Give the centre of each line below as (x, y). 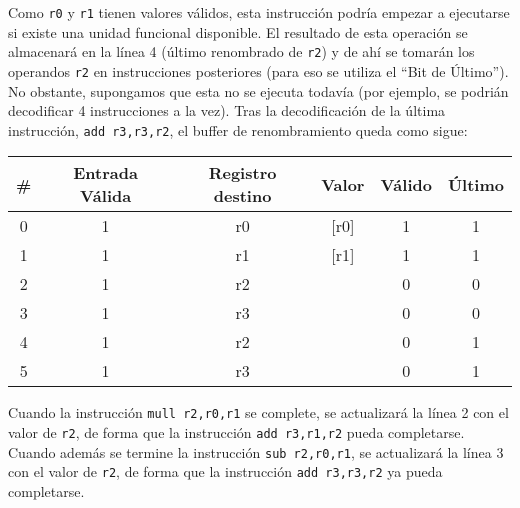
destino (242, 196)
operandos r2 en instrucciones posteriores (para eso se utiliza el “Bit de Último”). (258, 70)
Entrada (105, 173)
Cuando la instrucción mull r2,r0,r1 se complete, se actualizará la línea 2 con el (258, 412)
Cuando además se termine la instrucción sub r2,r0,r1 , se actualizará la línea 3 (256, 451)
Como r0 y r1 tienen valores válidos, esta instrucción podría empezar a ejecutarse (259, 12)
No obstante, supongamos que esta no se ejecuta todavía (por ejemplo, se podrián (258, 90)
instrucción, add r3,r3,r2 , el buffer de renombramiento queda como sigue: (238, 129)
